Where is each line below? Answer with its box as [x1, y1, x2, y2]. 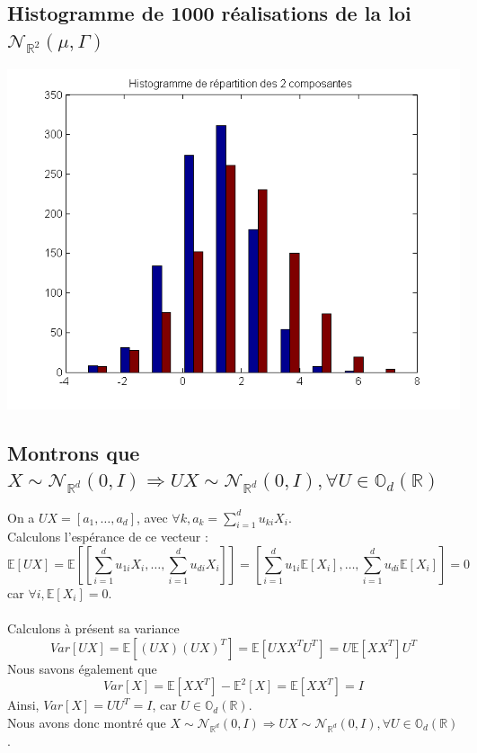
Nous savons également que [7, 659, 157, 677]
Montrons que [7, 438, 140, 466]
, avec [137, 507, 168, 526]
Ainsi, [7, 695, 40, 714]
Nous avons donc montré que [7, 713, 166, 731]
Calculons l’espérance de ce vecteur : [7, 527, 208, 546]
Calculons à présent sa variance [7, 619, 180, 638]
